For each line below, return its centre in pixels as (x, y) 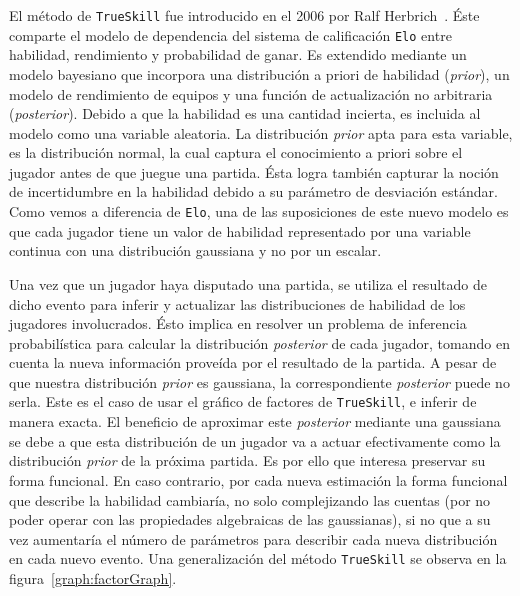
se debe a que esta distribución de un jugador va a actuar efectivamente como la (255, 440)
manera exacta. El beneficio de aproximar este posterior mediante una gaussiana (255, 421)
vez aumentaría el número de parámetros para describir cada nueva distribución (253, 538)
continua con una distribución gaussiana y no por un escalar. (195, 250)
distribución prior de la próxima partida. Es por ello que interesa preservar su (247, 460)
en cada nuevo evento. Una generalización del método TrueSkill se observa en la (258, 558)
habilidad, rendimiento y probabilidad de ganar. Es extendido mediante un (238, 54)
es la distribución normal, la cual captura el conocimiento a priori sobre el (236, 152)
